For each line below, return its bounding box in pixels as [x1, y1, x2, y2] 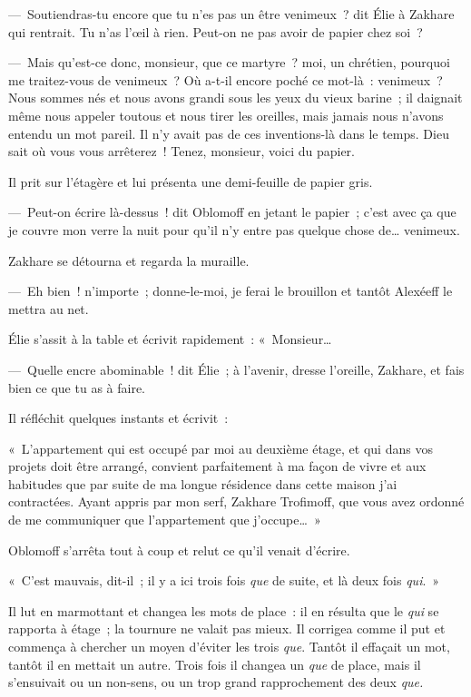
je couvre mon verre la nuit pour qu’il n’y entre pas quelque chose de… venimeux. [8, 220, 460, 239]
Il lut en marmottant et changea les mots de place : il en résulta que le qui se [8, 601, 439, 620]
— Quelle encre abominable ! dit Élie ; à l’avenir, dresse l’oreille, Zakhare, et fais [8, 359, 465, 378]
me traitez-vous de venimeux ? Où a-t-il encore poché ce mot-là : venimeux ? [8, 70, 443, 89]
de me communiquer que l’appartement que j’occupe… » [8, 510, 321, 529]
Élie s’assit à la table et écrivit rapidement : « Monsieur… [8, 329, 332, 348]
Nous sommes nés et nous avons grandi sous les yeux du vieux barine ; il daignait [8, 88, 463, 107]
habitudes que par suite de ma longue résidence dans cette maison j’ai [8, 474, 397, 493]
